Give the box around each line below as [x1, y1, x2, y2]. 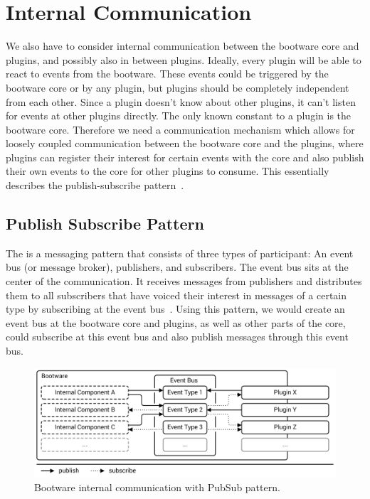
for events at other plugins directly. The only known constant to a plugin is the [6, 108, 351, 123]
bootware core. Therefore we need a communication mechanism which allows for [6, 122, 355, 136]
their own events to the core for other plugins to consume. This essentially [6, 163, 329, 178]
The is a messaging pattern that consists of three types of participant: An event [6, 245, 354, 260]
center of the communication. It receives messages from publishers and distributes [6, 274, 362, 289]
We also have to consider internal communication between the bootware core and [6, 38, 359, 53]
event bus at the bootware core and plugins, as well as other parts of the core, [6, 315, 346, 330]
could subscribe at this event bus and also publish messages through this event [6, 329, 349, 344]
